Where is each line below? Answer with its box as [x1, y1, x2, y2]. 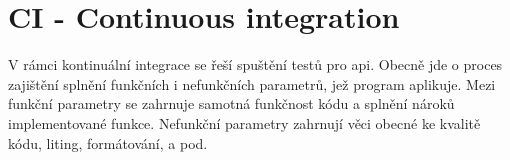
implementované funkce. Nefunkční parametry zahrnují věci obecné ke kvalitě [8, 112, 481, 133]
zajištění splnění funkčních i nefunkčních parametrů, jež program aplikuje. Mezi [8, 73, 496, 94]
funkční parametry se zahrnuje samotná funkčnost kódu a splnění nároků [8, 93, 455, 114]
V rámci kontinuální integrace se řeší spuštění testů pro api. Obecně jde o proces [8, 54, 503, 75]
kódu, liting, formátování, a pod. [8, 132, 208, 153]
